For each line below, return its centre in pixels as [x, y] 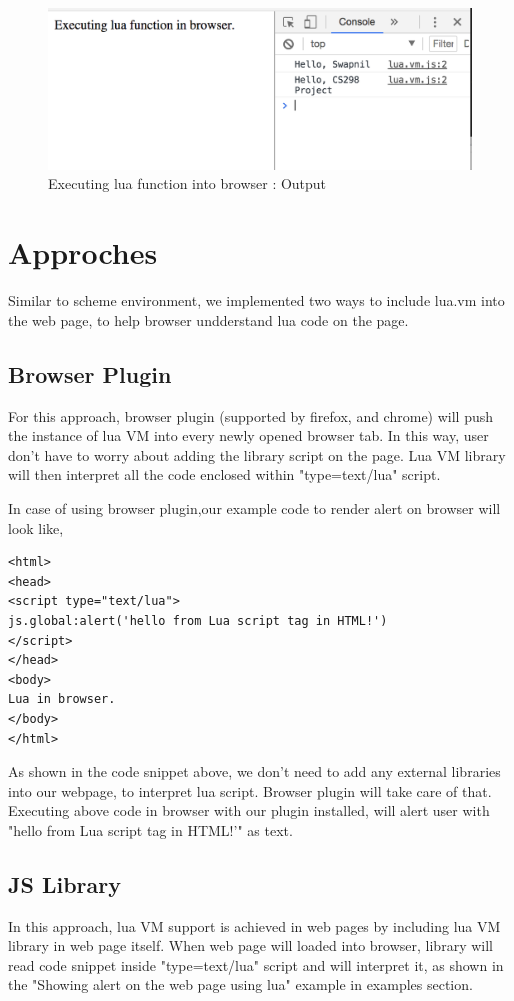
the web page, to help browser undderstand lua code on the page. [208, 319]
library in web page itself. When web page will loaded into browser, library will [250, 945]
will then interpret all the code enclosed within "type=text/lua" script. [224, 474]
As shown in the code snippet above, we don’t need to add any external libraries [254, 771]
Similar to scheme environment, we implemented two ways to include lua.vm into [256, 300]
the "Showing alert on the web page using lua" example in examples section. [240, 984]
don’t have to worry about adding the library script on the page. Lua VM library [257, 454]
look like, [36, 527]
